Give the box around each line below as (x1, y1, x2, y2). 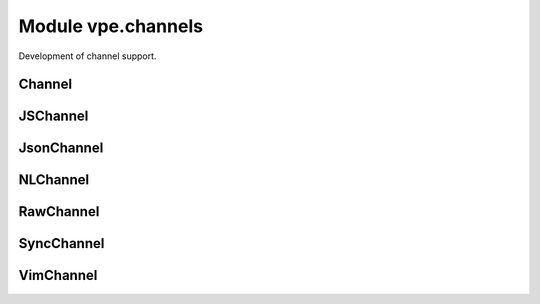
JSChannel (18, 108, 89, 125)
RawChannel (18, 203, 100, 220)
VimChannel (18, 267, 98, 284)
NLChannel (18, 171, 90, 189)
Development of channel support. (18, 50, 157, 62)
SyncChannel (18, 235, 105, 252)
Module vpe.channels (18, 15, 204, 37)
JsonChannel (18, 140, 104, 157)
